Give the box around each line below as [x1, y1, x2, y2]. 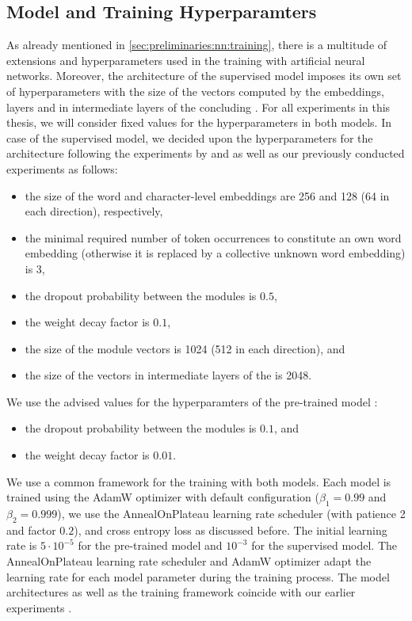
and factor [6, 521, 56, 538]
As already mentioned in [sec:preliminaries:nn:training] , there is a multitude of [6, 36, 387, 53]
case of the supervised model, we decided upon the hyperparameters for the [6, 129, 373, 146]
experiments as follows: [6, 160, 118, 177]
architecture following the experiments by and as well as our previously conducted [6, 145, 405, 162]
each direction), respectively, [25, 203, 163, 219]
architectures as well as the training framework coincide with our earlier [6, 584, 356, 600]
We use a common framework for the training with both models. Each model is [6, 473, 391, 490]
